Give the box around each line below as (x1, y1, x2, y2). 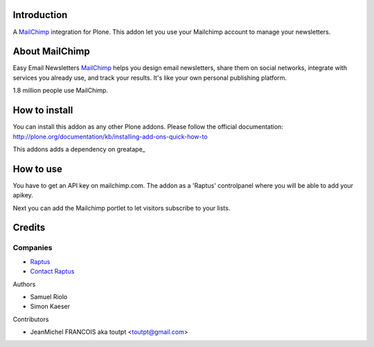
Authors (12, 280, 36, 288)
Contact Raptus (30, 267, 75, 276)
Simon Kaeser (30, 302, 71, 311)
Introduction (12, 9, 68, 21)
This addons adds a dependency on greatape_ (12, 145, 145, 153)
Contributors (12, 315, 49, 323)
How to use (12, 163, 62, 175)
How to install (12, 105, 73, 116)
